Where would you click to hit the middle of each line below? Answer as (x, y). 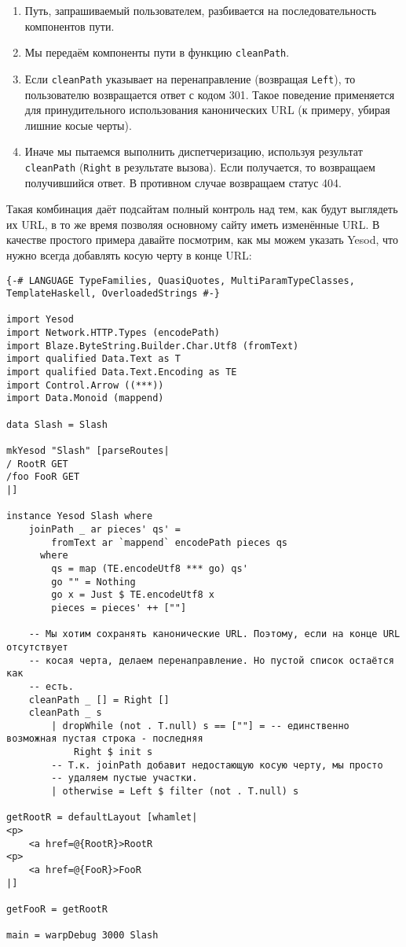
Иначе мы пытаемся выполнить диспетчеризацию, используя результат (194, 151)
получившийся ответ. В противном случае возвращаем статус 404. (183, 182)
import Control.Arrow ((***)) (85, 385)
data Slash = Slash (57, 424)
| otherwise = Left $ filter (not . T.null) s (175, 792)
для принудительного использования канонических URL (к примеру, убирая (207, 110)
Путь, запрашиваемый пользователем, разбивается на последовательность (201, 10)
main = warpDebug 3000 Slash (82, 936)
